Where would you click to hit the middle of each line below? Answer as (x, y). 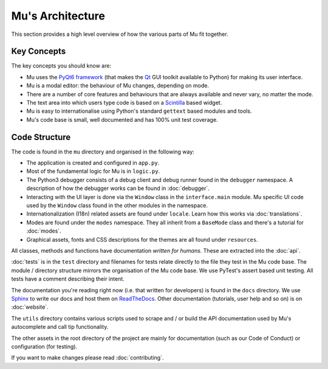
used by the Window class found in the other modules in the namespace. (117, 206)
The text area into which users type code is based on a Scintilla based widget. (124, 103)
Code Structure (41, 137)
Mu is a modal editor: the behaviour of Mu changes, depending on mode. (118, 86)
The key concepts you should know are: (61, 66)
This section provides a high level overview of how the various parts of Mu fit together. (120, 34)
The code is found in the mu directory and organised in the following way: (103, 152)
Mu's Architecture (58, 16)
